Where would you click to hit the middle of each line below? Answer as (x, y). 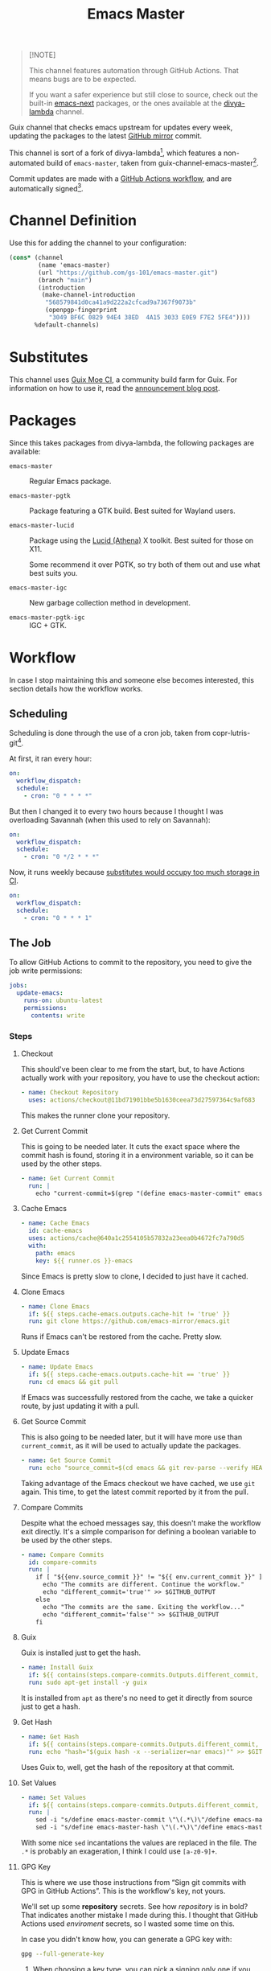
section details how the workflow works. (76, 688)
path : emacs (55, 1253)
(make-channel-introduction (88, 295)
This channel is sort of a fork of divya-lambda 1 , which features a (115, 152)
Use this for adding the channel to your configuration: (98, 243)
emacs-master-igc (38, 588)
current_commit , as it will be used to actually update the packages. (131, 1445)
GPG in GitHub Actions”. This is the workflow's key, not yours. (123, 1891)
